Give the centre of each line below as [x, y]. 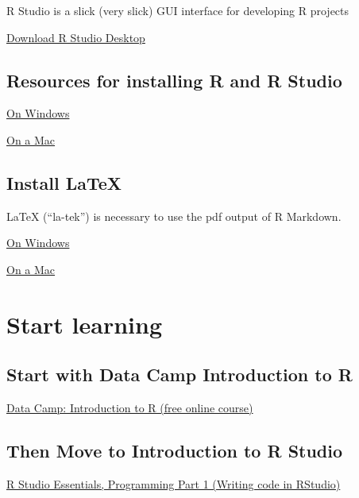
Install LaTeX [64, 182]
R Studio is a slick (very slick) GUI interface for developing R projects [178, 10]
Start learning [85, 324]
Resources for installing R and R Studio [174, 80]
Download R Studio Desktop [76, 37]
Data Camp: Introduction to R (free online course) [130, 408]
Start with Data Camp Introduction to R [179, 374]
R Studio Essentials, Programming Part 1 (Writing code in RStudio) [174, 483]
